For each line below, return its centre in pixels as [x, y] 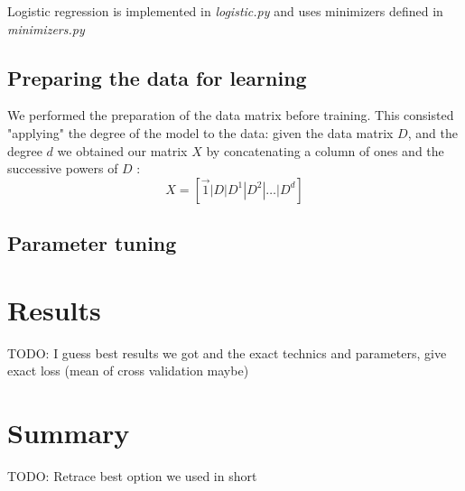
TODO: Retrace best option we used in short [132, 475]
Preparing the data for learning [157, 77]
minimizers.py [46, 28]
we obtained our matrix [122, 150]
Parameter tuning [92, 243]
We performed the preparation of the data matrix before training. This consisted [231, 115]
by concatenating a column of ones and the [325, 150]
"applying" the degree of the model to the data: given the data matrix [200, 132]
